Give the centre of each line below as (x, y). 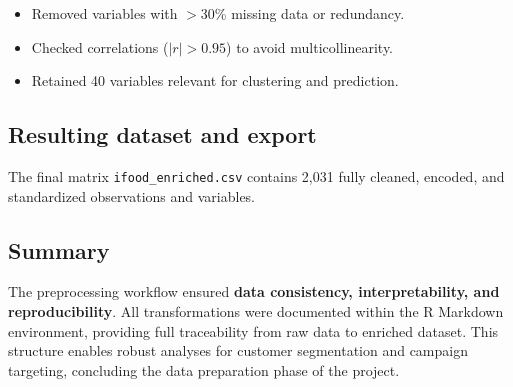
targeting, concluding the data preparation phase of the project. (204, 369)
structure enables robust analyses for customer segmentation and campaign (238, 350)
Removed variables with (104, 13)
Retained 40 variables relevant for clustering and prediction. (215, 80)
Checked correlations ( (100, 46)
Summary (59, 249)
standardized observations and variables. (132, 195)
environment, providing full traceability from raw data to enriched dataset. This (253, 330)
